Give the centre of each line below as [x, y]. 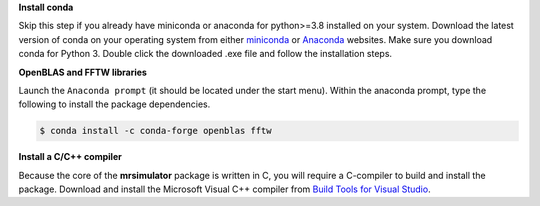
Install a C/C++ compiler [70, 157]
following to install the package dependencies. [114, 104]
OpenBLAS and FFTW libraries [82, 72]
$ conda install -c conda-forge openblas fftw [155, 131]
